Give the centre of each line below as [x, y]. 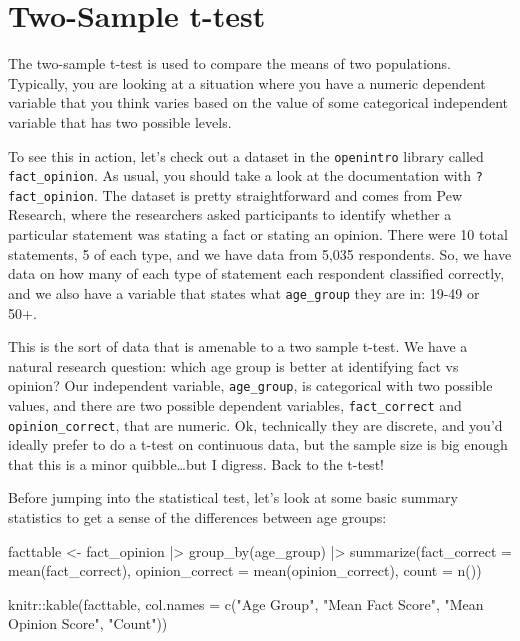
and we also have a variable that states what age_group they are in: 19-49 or [244, 292]
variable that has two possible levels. [120, 121]
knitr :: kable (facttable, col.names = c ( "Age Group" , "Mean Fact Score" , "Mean [246, 603]
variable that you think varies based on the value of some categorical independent [258, 102]
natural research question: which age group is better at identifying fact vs [233, 365]
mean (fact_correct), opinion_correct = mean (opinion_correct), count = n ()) [245, 570]
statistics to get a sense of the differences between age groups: [197, 517]
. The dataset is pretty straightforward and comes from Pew [278, 194]
